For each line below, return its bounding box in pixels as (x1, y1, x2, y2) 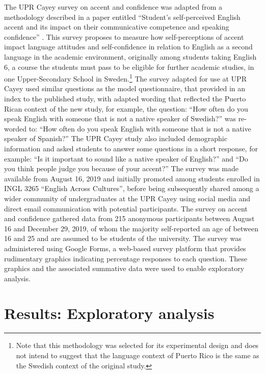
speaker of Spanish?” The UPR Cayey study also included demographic (4, 133, 227, 144)
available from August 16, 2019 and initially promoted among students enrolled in (4, 173, 260, 183)
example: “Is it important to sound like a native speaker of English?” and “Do (4, 153, 248, 164)
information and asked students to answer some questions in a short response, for (4, 143, 258, 153)
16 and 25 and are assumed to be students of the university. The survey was (4, 233, 242, 244)
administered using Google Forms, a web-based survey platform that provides (4, 243, 246, 253)
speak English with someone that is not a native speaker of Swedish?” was (4, 113, 236, 124)
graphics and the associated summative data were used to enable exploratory (4, 263, 245, 274)
